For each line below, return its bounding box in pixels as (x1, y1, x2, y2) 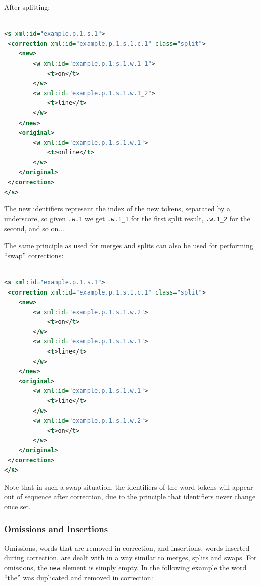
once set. (4, 501, 31, 511)
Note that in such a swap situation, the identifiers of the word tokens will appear (4, 481, 253, 492)
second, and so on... (4, 223, 64, 233)
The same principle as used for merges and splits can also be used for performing (4, 240, 253, 251)
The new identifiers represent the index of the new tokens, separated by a (4, 203, 230, 214)
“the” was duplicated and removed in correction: (4, 572, 153, 582)
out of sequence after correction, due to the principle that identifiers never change (4, 491, 256, 502)
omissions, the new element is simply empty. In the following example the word (4, 562, 247, 572)
